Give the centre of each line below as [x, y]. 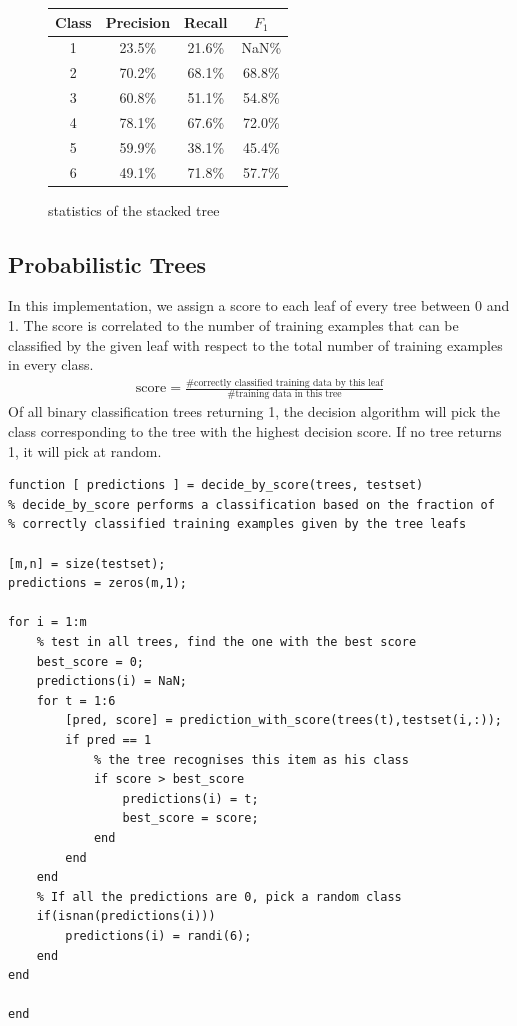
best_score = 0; [90, 661]
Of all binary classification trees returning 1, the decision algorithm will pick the [254, 411]
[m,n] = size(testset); [87, 563]
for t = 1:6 [76, 700]
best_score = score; [190, 818]
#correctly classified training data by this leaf [284, 382]
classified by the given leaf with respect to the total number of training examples [255, 344]
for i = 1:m [47, 622]
